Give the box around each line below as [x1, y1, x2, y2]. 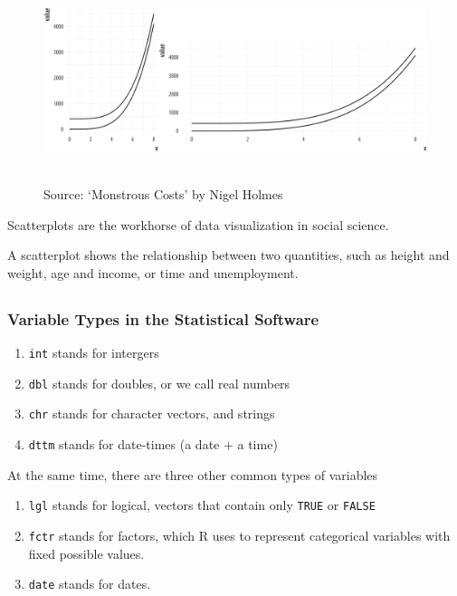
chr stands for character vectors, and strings [28, 404, 275, 423]
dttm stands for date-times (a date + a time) [28, 435, 278, 454]
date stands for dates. [28, 574, 151, 593]
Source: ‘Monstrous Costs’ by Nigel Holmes [43, 185, 283, 204]
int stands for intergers [28, 343, 159, 362]
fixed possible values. [28, 543, 145, 562]
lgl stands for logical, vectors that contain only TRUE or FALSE [28, 495, 376, 514]
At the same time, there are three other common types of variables [7, 465, 378, 484]
